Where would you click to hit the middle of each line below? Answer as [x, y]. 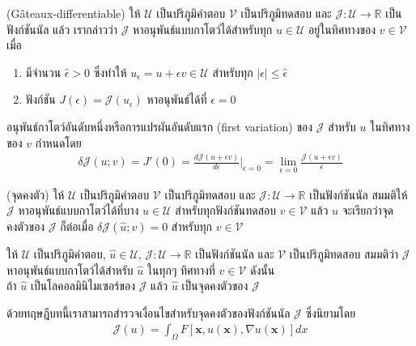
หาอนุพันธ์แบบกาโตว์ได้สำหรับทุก [203, 29]
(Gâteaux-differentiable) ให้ [74, 13]
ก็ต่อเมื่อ [77, 226]
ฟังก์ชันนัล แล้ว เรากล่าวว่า [62, 29]
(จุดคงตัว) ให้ [36, 194]
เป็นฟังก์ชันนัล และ [235, 253]
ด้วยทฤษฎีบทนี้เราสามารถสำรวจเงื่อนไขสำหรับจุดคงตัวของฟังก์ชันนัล [149, 312]
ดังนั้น [263, 269]
